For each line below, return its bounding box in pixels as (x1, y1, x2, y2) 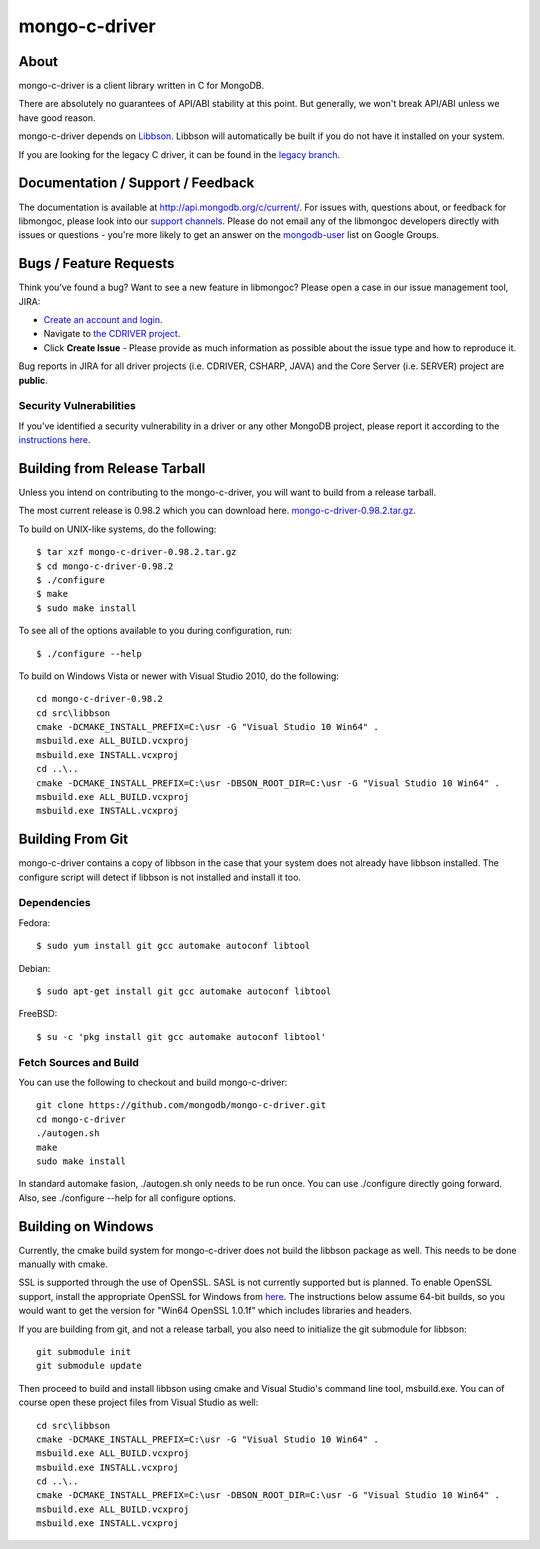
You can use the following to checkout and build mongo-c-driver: (18, 1076, 288, 1088)
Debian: (18, 962, 51, 974)
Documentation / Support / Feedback (18, 175, 255, 192)
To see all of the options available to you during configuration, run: (18, 625, 293, 637)
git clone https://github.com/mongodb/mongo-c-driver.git (36, 1100, 327, 1111)
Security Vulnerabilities (18, 399, 137, 413)
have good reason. (18, 111, 96, 124)
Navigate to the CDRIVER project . (43, 328, 181, 340)
